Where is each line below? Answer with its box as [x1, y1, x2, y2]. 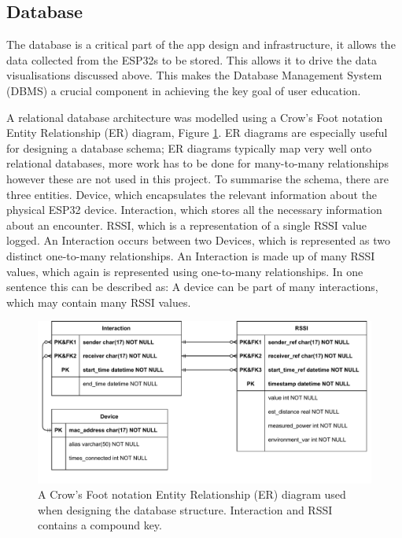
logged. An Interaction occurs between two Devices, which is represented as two [6, 232, 390, 249]
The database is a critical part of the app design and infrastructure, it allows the [6, 36, 396, 53]
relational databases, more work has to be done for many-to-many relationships [6, 155, 389, 171]
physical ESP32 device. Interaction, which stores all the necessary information [6, 201, 382, 218]
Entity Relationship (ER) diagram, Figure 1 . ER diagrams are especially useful [6, 124, 388, 141]
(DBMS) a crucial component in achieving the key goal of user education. [6, 82, 361, 98]
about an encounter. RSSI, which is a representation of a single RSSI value [6, 216, 367, 233]
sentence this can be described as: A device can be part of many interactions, [6, 278, 378, 295]
